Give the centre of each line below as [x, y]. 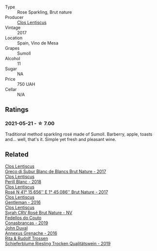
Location [14, 38]
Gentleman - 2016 [23, 202]
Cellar [11, 89]
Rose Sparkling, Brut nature [45, 12]
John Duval [16, 228]
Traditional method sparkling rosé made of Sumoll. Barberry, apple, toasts [79, 134]
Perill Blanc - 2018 [23, 182]
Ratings [17, 110]
